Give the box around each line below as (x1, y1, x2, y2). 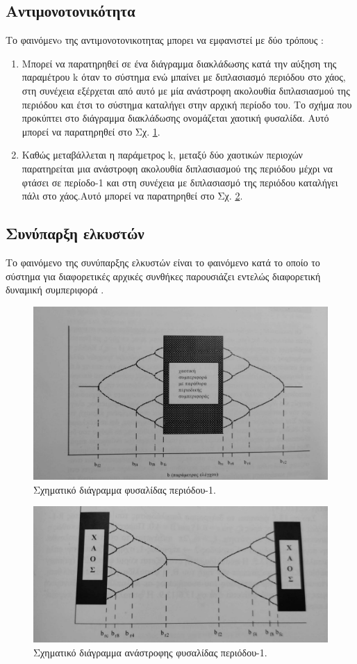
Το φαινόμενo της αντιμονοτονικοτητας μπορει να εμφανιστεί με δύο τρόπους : (6, 33, 324, 47)
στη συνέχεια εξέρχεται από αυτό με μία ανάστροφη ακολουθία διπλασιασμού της (22, 83, 350, 97)
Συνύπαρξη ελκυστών (6, 222, 144, 244)
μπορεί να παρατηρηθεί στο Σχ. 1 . (22, 124, 160, 138)
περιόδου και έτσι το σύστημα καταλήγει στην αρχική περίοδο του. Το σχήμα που (22, 97, 352, 111)
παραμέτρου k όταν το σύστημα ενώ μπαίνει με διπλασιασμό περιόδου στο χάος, (22, 70, 346, 84)
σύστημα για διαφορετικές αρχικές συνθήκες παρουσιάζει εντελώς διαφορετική (6, 268, 321, 283)
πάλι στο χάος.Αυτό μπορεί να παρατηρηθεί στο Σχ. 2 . (22, 188, 243, 203)
